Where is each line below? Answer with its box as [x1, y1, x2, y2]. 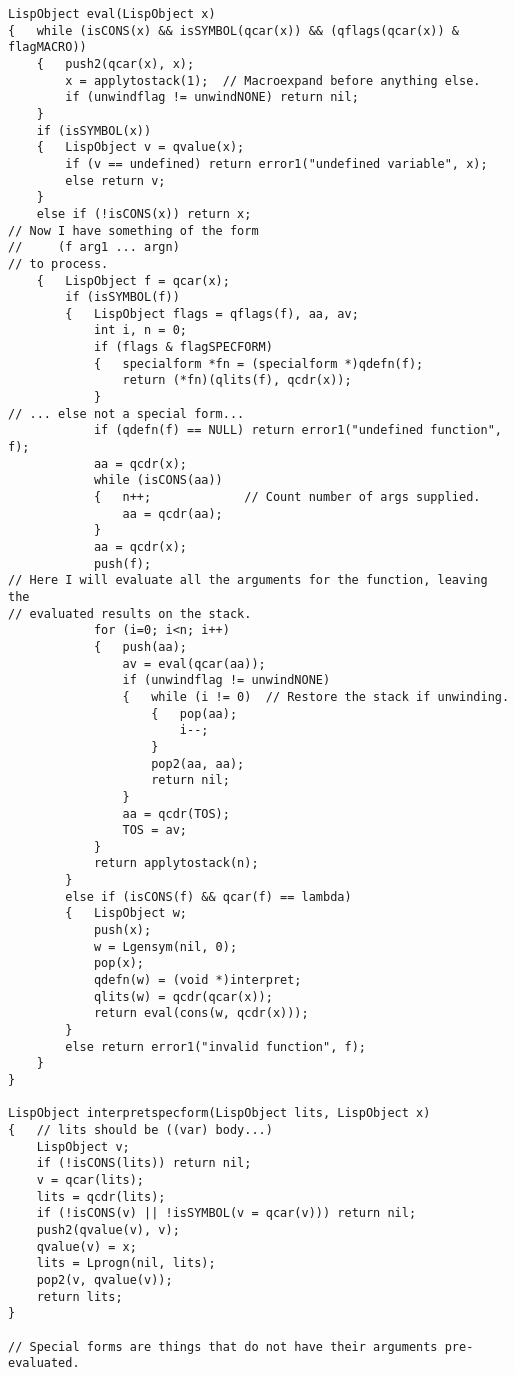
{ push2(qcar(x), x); [36, 56, 195, 71]
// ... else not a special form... [8, 406, 245, 421]
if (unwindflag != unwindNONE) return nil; [65, 90, 359, 105]
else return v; [65, 173, 166, 188]
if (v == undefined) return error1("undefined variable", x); [65, 156, 488, 171]
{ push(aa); [93, 639, 187, 654]
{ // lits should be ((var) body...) [8, 1122, 273, 1137]
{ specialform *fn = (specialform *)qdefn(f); [93, 356, 424, 371]
